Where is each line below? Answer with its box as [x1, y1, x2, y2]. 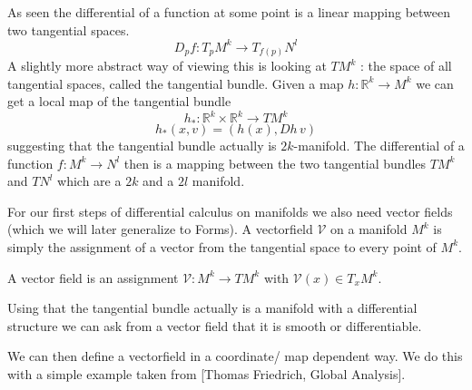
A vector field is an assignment [7, 268, 179, 287]
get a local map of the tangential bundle [7, 92, 231, 111]
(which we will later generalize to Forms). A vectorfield [7, 219, 313, 239]
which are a [57, 171, 122, 190]
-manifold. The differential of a [293, 135, 465, 154]
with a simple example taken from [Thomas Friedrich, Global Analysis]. [7, 364, 406, 383]
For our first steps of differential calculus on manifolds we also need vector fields [7, 201, 453, 220]
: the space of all [359, 56, 452, 75]
